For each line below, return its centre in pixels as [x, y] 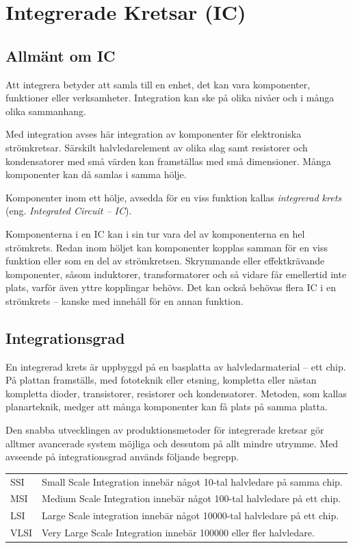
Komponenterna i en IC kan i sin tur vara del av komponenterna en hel [155, 233]
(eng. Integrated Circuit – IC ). [69, 211]
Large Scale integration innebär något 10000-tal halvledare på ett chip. [191, 515]
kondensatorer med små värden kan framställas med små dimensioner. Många [168, 161]
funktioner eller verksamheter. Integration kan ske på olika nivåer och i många [170, 98]
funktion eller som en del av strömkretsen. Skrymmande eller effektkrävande [165, 261]
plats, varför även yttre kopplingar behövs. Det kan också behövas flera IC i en [171, 287]
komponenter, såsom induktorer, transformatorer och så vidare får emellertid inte [176, 274]
